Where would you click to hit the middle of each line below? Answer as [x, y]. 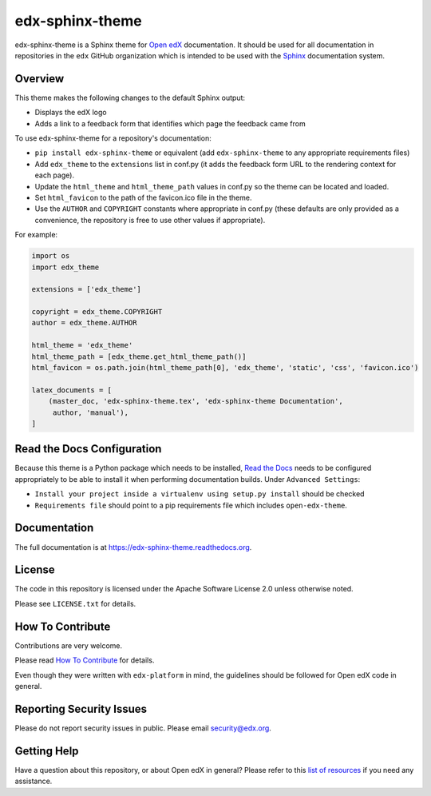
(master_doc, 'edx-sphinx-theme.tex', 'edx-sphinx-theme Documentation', [196, 401]
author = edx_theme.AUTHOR [84, 323]
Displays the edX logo [71, 113]
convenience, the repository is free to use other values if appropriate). [150, 220]
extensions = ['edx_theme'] [86, 289]
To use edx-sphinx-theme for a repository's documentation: [113, 138]
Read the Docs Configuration [88, 449]
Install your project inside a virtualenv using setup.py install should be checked [200, 494]
